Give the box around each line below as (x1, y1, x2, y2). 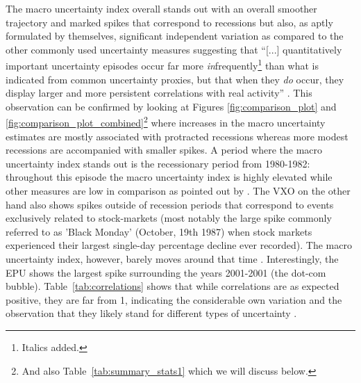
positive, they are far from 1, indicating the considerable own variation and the (6, 292, 342, 307)
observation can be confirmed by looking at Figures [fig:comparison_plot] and (6, 99, 337, 113)
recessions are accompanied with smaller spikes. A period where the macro (6, 142, 323, 157)
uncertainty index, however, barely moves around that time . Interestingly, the (6, 252, 339, 266)
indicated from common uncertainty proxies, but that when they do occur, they (6, 72, 344, 86)
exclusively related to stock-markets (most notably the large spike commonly (6, 211, 332, 225)
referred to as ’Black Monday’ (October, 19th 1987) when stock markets (6, 224, 312, 238)
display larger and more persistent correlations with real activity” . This (6, 85, 312, 100)
